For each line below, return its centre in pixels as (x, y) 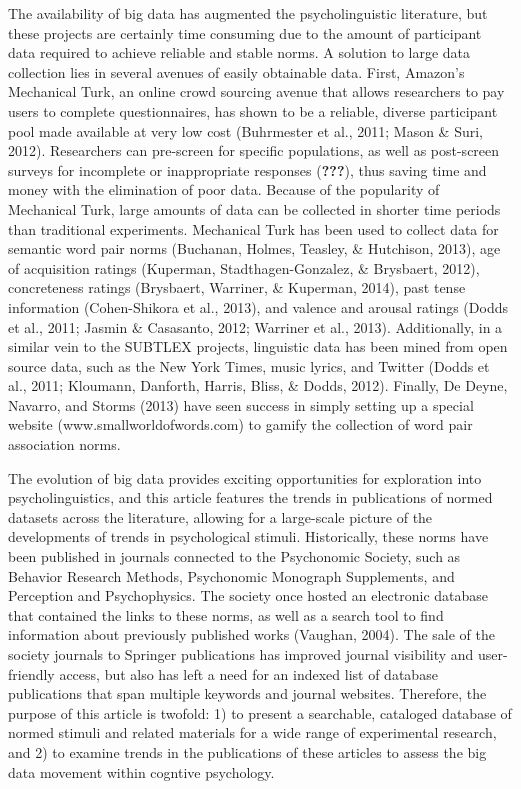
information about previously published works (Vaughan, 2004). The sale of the (251, 634)
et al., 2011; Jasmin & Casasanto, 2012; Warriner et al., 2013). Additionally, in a (255, 326)
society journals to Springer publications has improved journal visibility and (241, 654)
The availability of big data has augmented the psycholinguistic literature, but (248, 13)
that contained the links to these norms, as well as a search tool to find (226, 614)
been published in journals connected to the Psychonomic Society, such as (234, 556)
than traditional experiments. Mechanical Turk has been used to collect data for (253, 228)
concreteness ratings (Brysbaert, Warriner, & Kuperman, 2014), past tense (237, 287)
